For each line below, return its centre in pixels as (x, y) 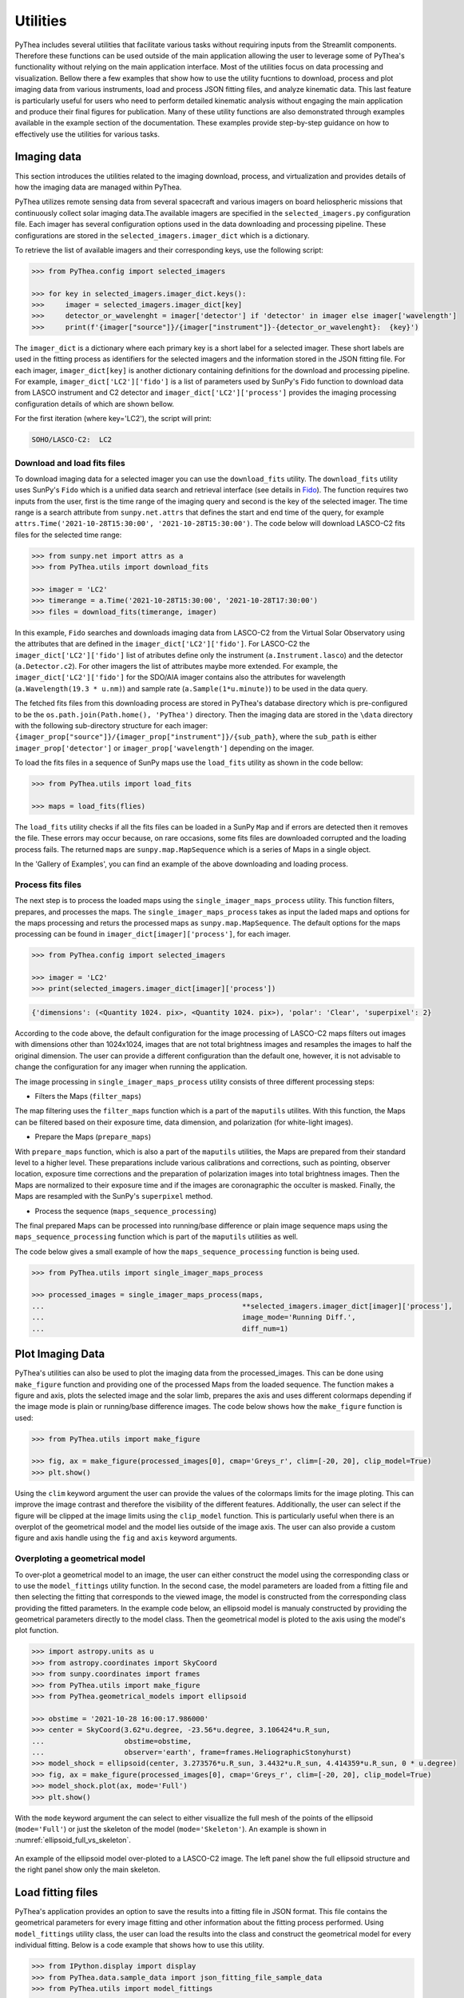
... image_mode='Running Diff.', (194, 1317)
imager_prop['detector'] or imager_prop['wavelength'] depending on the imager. (165, 748)
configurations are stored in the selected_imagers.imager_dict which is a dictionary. (162, 235)
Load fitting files (56, 1892)
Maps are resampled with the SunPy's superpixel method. (114, 1196)
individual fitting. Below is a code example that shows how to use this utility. (140, 1945)
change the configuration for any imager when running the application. (131, 1067)
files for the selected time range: (68, 535)
